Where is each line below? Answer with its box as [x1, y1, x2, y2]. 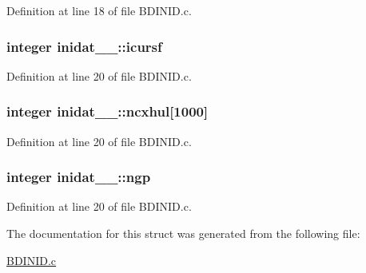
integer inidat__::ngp [6, 167, 151, 187]
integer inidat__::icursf [6, 36, 162, 56]
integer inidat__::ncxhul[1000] [6, 101, 209, 121]
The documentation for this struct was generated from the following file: [6, 225, 360, 242]
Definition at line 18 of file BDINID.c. [6, 2, 192, 18]
